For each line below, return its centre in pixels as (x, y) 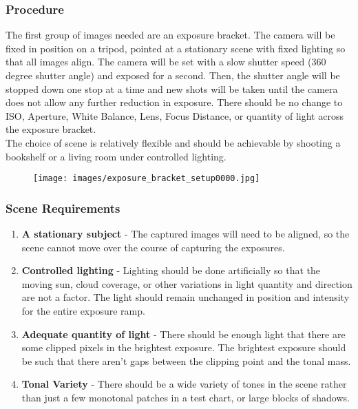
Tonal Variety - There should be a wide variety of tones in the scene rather (184, 384)
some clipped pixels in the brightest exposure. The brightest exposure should (184, 347)
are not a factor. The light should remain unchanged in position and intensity (186, 297)
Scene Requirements (63, 208)
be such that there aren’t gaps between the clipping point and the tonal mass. (186, 360)
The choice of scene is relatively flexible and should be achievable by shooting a (173, 142)
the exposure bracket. (51, 129)
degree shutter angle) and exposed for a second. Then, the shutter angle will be (173, 75)
